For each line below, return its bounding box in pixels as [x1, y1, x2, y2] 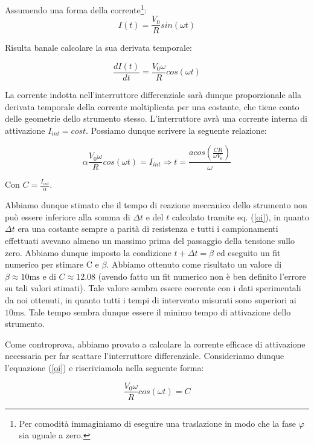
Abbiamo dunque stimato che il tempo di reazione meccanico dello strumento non [5, 199, 307, 211]
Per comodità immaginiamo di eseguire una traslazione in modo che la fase [19, 417, 296, 429]
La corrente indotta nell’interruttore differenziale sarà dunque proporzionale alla [5, 88, 302, 101]
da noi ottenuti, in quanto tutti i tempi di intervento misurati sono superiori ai [5, 293, 296, 306]
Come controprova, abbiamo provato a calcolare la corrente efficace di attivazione [5, 337, 306, 350]
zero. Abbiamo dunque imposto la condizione [5, 246, 171, 259]
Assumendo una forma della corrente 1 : [5, 2, 147, 16]
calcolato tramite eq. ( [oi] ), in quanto [171, 210, 309, 223]
